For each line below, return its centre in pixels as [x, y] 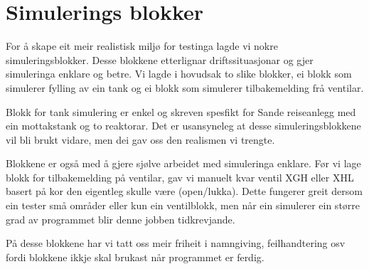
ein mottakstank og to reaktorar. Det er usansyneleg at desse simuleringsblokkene [183, 126]
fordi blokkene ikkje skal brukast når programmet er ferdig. [135, 257]
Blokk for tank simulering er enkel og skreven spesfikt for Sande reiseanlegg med [181, 111]
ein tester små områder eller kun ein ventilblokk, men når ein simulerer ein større [183, 205]
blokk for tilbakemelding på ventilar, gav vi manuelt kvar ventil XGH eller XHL [180, 177]
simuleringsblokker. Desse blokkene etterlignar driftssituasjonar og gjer [160, 59]
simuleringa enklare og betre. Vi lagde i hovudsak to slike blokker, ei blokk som [179, 74]
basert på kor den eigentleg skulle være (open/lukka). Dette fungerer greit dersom [184, 191]
